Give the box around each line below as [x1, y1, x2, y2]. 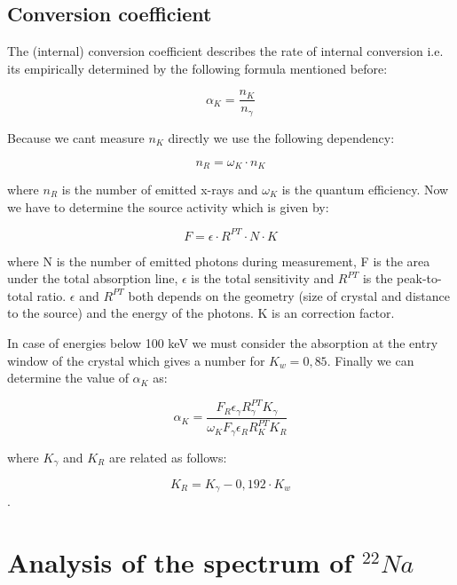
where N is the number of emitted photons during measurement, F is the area [7, 251, 430, 270]
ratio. [36, 286, 67, 304]
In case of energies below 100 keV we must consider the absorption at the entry [7, 334, 438, 352]
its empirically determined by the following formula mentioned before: [7, 59, 388, 77]
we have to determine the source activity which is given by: [7, 197, 329, 216]
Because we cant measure [7, 128, 145, 146]
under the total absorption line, [7, 269, 178, 288]
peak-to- [397, 269, 442, 288]
